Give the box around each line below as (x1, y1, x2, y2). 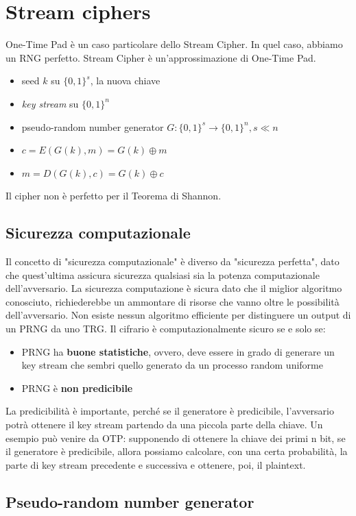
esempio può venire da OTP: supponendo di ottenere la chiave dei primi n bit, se (5, 430, 346, 445)
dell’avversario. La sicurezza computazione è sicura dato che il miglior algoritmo (5, 281, 342, 295)
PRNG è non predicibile (21, 380, 133, 395)
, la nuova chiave (90, 73, 161, 88)
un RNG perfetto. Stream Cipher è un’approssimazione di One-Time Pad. (5, 50, 316, 64)
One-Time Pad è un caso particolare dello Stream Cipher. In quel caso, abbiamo (5, 37, 343, 51)
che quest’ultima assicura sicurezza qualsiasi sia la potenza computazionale (5, 267, 320, 282)
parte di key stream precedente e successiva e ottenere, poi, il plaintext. (5, 457, 306, 471)
